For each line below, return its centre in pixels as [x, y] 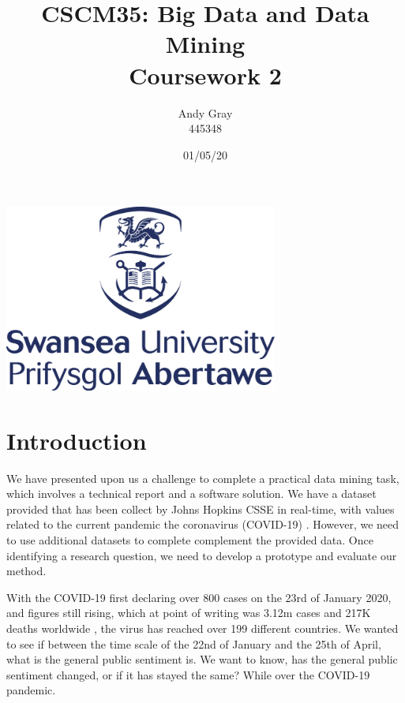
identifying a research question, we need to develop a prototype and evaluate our [202, 555]
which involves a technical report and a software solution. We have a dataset [191, 494]
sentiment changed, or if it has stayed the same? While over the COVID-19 [188, 674]
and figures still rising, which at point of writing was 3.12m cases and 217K [189, 613]
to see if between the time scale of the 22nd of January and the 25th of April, [194, 643]
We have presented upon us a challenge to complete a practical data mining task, [203, 478]
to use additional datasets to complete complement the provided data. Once [190, 540]
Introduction [77, 440]
